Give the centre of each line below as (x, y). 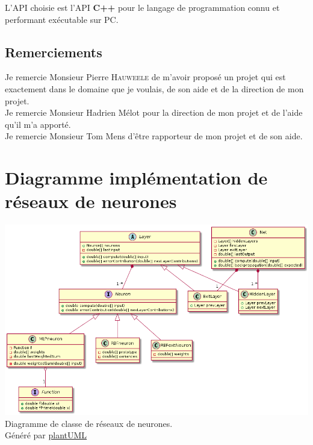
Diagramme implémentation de (136, 178)
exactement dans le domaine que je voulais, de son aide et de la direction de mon (154, 88)
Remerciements (54, 52)
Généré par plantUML (46, 435)
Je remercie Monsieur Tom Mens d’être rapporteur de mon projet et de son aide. (154, 136)
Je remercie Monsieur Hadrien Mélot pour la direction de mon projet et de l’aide (154, 112)
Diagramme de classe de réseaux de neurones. (89, 423)
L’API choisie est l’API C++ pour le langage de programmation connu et (142, 7)
